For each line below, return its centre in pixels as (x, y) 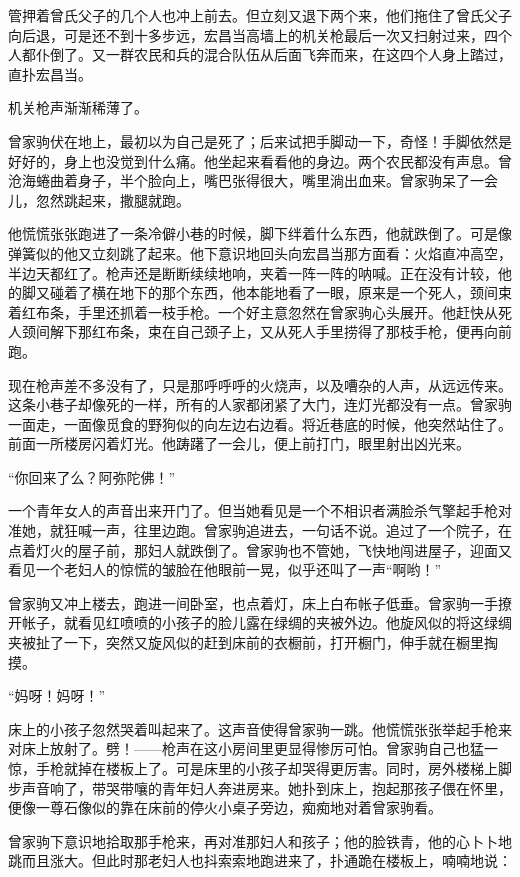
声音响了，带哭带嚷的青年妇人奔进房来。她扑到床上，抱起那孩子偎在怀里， (266, 787)
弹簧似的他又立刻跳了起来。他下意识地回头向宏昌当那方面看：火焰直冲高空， (260, 252)
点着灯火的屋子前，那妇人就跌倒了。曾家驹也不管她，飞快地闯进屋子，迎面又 (260, 549)
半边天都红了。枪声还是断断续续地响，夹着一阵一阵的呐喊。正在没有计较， (253, 272)
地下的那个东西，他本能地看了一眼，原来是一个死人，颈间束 (315, 292)
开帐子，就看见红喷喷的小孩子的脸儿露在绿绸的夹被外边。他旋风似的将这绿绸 (260, 622)
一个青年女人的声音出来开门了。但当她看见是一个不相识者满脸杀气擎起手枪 (253, 510)
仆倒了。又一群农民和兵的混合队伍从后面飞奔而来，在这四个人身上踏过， (273, 54)
